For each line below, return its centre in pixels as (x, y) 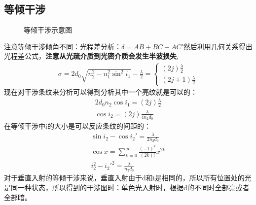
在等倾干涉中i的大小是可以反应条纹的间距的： (77, 126)
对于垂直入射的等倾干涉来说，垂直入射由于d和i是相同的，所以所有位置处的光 (128, 178)
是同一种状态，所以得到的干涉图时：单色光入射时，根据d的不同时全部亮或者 (127, 187)
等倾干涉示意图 (48, 30)
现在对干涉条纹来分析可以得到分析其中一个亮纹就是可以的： (101, 92)
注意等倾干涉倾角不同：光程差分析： (63, 46)
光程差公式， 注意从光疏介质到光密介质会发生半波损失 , (91, 56)
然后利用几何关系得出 (218, 46)
